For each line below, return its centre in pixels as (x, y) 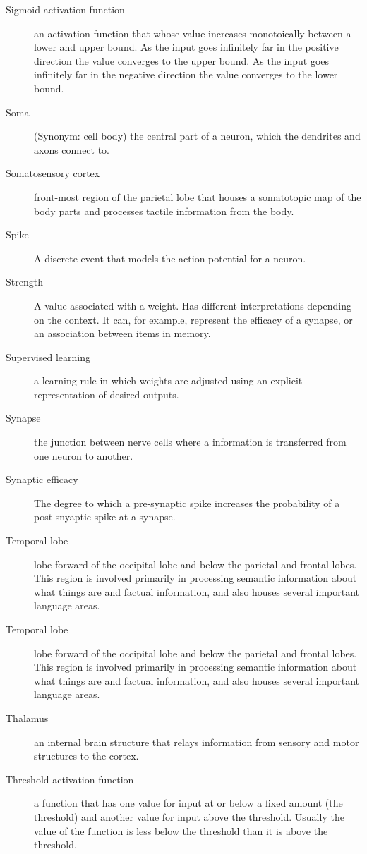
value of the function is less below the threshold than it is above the (181, 830)
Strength (24, 282)
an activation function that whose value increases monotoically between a (193, 33)
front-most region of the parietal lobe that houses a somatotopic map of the (198, 196)
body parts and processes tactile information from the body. (164, 211)
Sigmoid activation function (65, 9)
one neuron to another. (84, 455)
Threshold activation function (70, 779)
